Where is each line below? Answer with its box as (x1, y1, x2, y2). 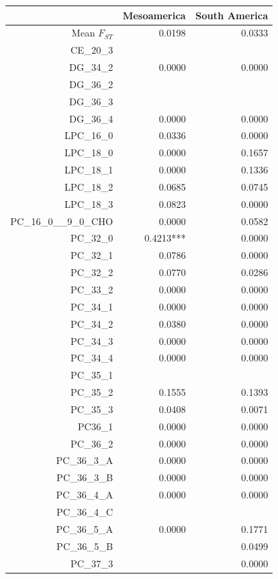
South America (195, 8, 268, 22)
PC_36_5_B (56, 538, 114, 553)
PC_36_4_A (56, 487, 114, 502)
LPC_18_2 (64, 179, 114, 193)
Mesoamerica (122, 8, 186, 22)
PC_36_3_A (56, 453, 114, 467)
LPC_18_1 (64, 162, 114, 177)
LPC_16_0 (64, 128, 114, 143)
